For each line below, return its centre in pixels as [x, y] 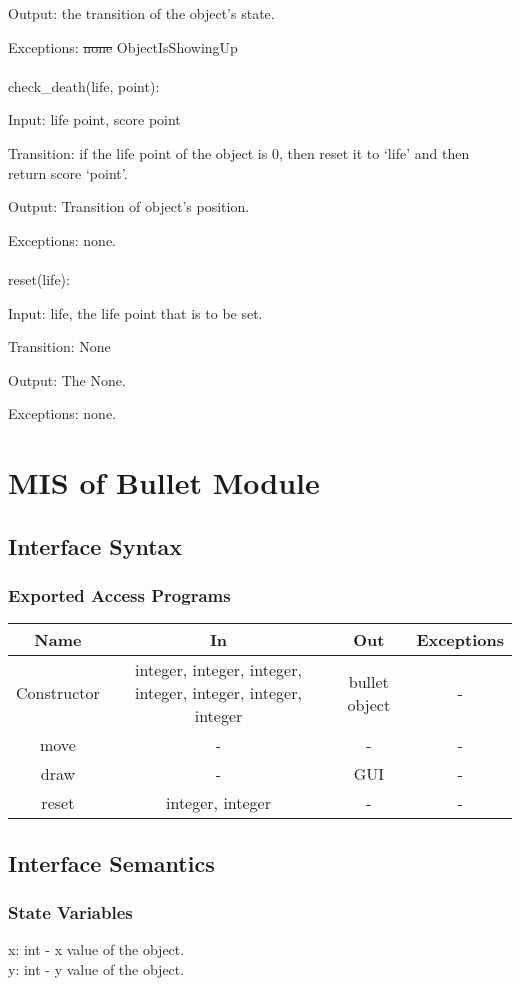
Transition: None [59, 346]
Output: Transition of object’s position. [129, 206]
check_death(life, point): [84, 85]
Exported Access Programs [119, 594]
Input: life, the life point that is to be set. [135, 312]
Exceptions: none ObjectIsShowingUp [123, 46]
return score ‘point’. [68, 172]
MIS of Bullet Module [164, 482]
